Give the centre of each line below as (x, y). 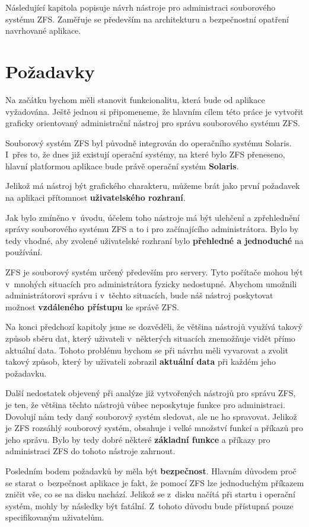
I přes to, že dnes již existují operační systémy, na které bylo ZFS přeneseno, (145, 154)
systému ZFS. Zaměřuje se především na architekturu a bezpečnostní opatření (147, 19)
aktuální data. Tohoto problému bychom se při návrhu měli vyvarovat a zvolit (147, 350)
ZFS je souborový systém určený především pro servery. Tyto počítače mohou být (154, 272)
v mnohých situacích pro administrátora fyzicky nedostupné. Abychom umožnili (151, 283)
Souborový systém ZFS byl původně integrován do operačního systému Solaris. (149, 142)
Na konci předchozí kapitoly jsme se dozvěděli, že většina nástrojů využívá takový (154, 327)
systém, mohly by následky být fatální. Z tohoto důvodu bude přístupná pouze (149, 505)
